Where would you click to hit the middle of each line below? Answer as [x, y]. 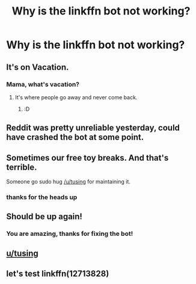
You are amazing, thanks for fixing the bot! [70, 234]
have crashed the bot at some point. [75, 137]
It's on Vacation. [38, 67]
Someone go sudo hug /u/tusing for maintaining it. [69, 182]
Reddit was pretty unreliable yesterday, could [93, 128]
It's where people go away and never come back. [76, 97]
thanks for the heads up [42, 197]
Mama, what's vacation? [43, 84]
